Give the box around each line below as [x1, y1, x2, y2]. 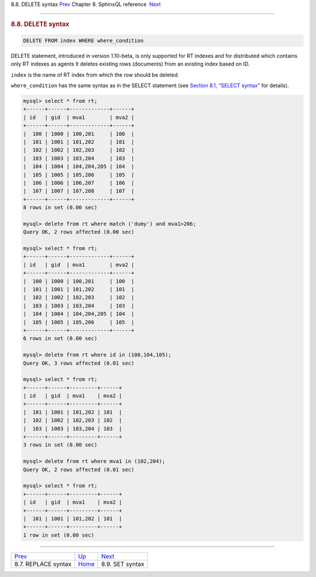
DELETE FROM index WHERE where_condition [23, 37, 144, 44]
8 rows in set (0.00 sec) [23, 204, 98, 211]
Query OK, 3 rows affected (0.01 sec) [23, 360, 135, 366]
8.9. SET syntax [101, 559, 145, 568]
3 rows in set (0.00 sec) [23, 442, 98, 448]
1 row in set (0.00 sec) [23, 531, 95, 538]
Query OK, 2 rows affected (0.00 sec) [23, 229, 135, 235]
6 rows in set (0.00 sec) [23, 335, 98, 342]
